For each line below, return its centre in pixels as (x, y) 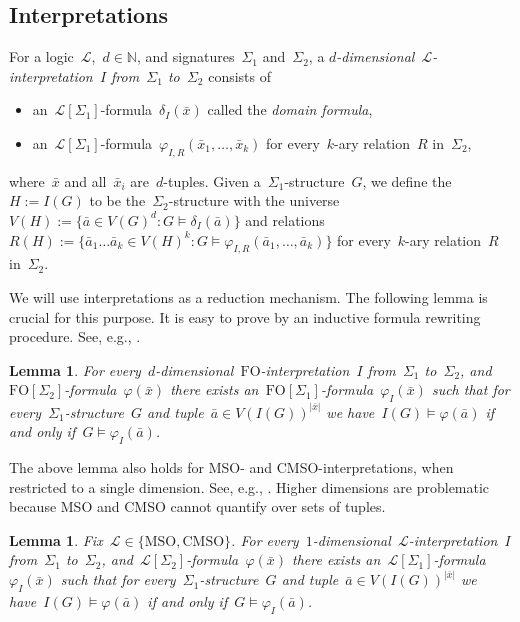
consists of (239, 75)
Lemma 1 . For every (75, 369)
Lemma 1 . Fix (56, 539)
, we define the (407, 180)
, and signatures (185, 56)
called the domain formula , (290, 109)
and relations (285, 219)
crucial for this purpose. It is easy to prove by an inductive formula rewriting (245, 316)
